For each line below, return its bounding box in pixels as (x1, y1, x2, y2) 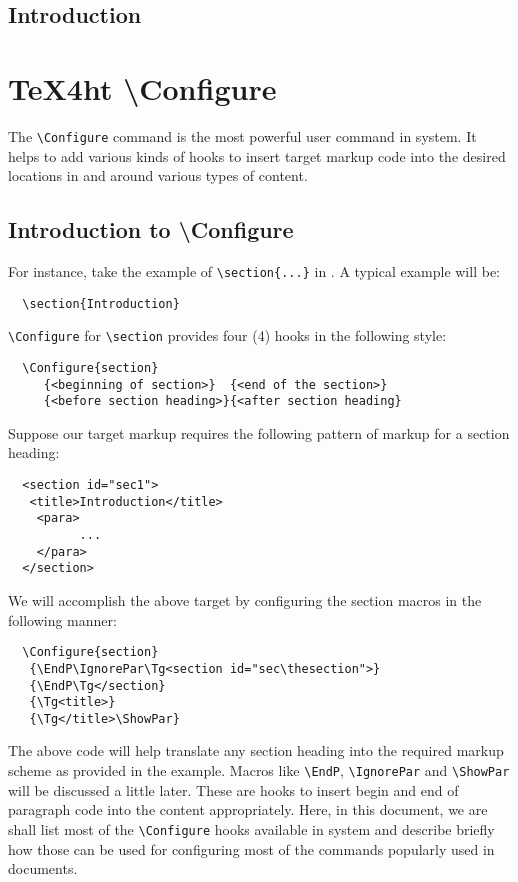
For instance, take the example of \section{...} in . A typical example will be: (8, 260, 500, 281)
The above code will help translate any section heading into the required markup (8, 740, 504, 761)
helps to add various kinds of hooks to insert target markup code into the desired (8, 145, 506, 166)
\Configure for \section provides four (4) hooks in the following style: (8, 325, 447, 346)
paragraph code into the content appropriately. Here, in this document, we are (8, 799, 488, 820)
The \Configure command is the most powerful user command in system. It (8, 125, 477, 146)
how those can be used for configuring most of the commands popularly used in (8, 838, 495, 859)
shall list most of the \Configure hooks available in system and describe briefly (8, 818, 495, 839)
